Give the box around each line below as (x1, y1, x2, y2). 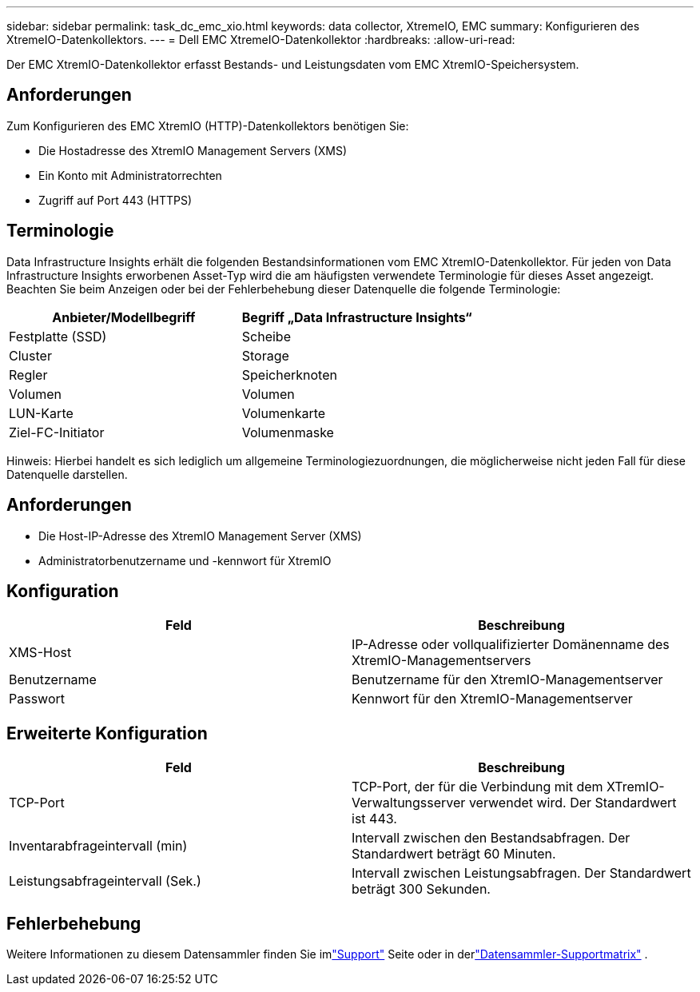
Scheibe (241, 328, 291, 345)
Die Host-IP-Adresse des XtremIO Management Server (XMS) (38, 528, 362, 543)
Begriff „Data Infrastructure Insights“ (241, 309, 472, 325)
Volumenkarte (241, 404, 326, 421)
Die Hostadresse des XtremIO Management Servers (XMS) (38, 143, 347, 157)
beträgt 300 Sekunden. (352, 881, 491, 898)
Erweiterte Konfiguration (6, 723, 208, 743)
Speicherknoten (241, 366, 337, 383)
